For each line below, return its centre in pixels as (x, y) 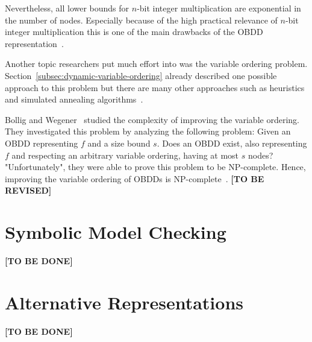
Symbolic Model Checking (116, 232)
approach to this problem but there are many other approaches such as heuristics (155, 87)
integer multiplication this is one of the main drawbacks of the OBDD (134, 32)
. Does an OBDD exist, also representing (232, 143)
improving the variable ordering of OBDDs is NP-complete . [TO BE (135, 178)
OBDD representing (42, 143)
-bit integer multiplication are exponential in (219, 8)
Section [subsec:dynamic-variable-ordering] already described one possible (141, 75)
